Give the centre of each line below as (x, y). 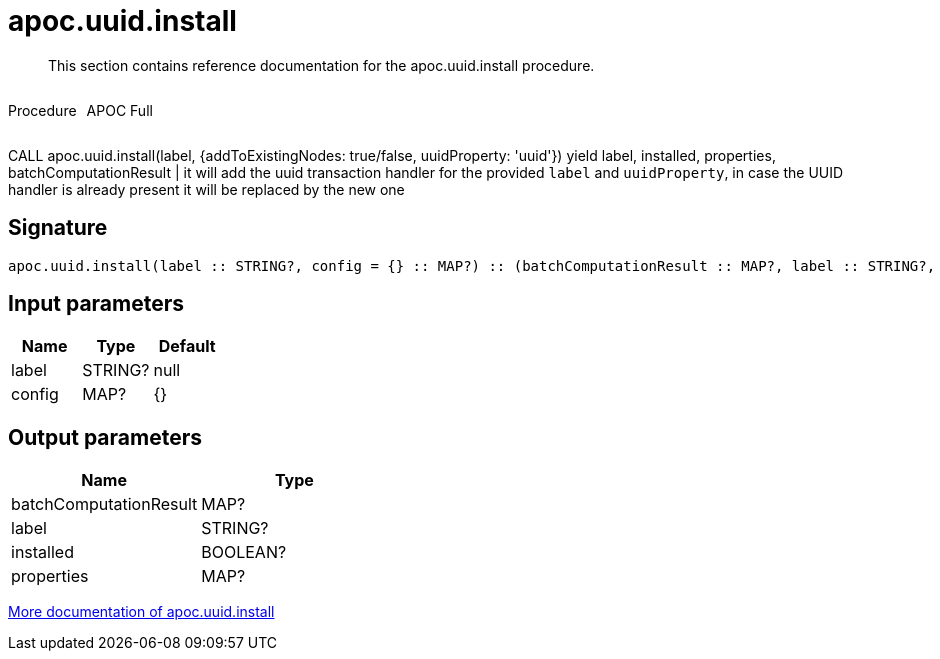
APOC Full (119, 110)
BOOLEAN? (244, 552)
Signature (58, 228)
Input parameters (96, 304)
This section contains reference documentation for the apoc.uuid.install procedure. (321, 65)
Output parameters (105, 437)
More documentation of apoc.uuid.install (141, 612)
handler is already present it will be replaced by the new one (206, 189)
